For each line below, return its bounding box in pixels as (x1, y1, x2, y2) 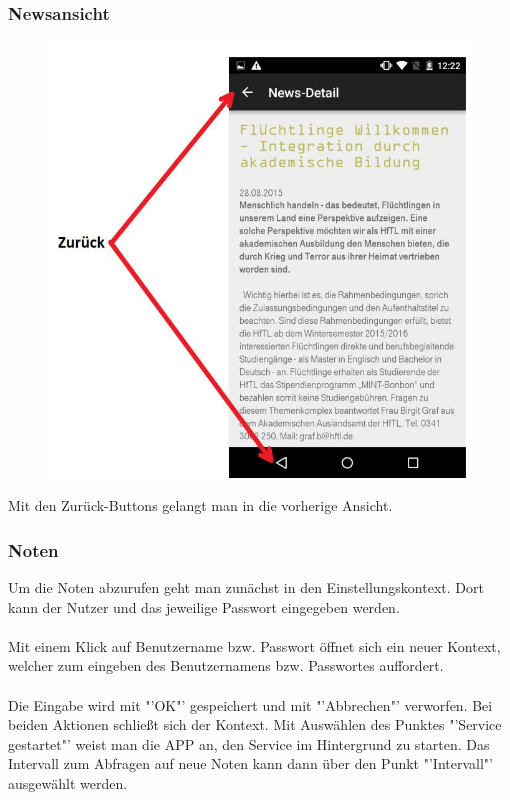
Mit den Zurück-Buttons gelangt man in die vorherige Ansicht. (8, 495, 393, 516)
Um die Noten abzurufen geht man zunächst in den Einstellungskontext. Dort (8, 577, 484, 598)
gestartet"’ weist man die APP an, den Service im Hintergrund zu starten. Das (8, 733, 490, 754)
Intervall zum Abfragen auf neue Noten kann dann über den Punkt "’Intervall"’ (8, 753, 493, 774)
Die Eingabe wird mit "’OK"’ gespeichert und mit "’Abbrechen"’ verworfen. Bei (8, 694, 493, 715)
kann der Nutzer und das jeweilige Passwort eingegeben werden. (8, 596, 400, 617)
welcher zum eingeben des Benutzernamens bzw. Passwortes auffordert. (8, 655, 444, 676)
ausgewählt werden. (8, 773, 128, 794)
